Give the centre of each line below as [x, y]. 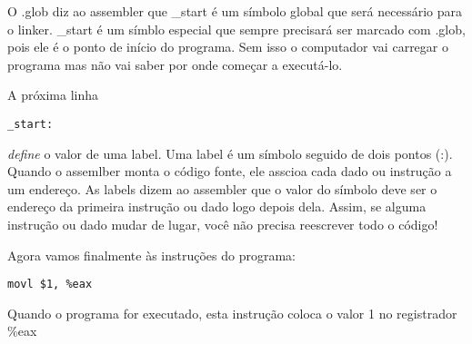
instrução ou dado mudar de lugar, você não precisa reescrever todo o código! [223, 224]
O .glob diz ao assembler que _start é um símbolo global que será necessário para [235, 11]
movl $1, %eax [50, 285]
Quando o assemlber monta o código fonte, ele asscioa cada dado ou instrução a [230, 171]
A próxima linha [53, 95]
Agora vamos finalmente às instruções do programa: [152, 255]
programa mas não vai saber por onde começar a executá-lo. [175, 64]
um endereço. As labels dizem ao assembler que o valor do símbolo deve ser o [222, 188]
